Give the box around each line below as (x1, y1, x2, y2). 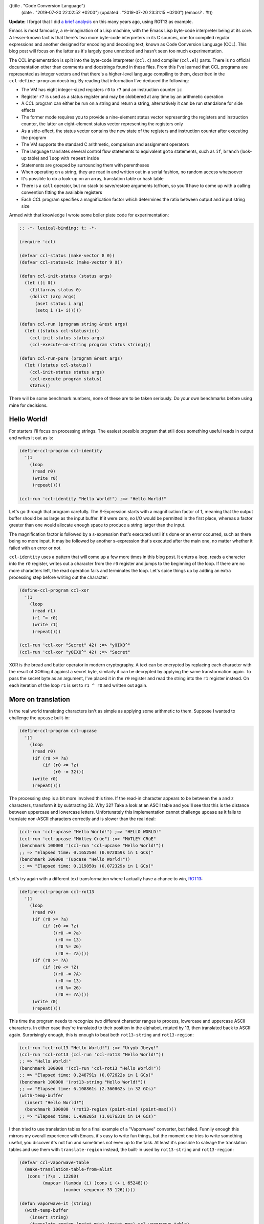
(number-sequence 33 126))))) (63, 1187, 135, 1193)
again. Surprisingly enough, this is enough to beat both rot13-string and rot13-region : (9, 1032, 194, 1037)
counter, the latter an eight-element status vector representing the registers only (21, 121, 183, 127)
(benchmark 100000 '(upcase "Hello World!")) (19, 856, 131, 862)
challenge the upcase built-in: (9, 715, 70, 721)
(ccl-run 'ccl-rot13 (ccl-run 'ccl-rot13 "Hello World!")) (19, 1052, 164, 1058)
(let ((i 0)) (24, 280, 56, 286)
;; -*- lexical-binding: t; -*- (19, 225, 97, 231)
